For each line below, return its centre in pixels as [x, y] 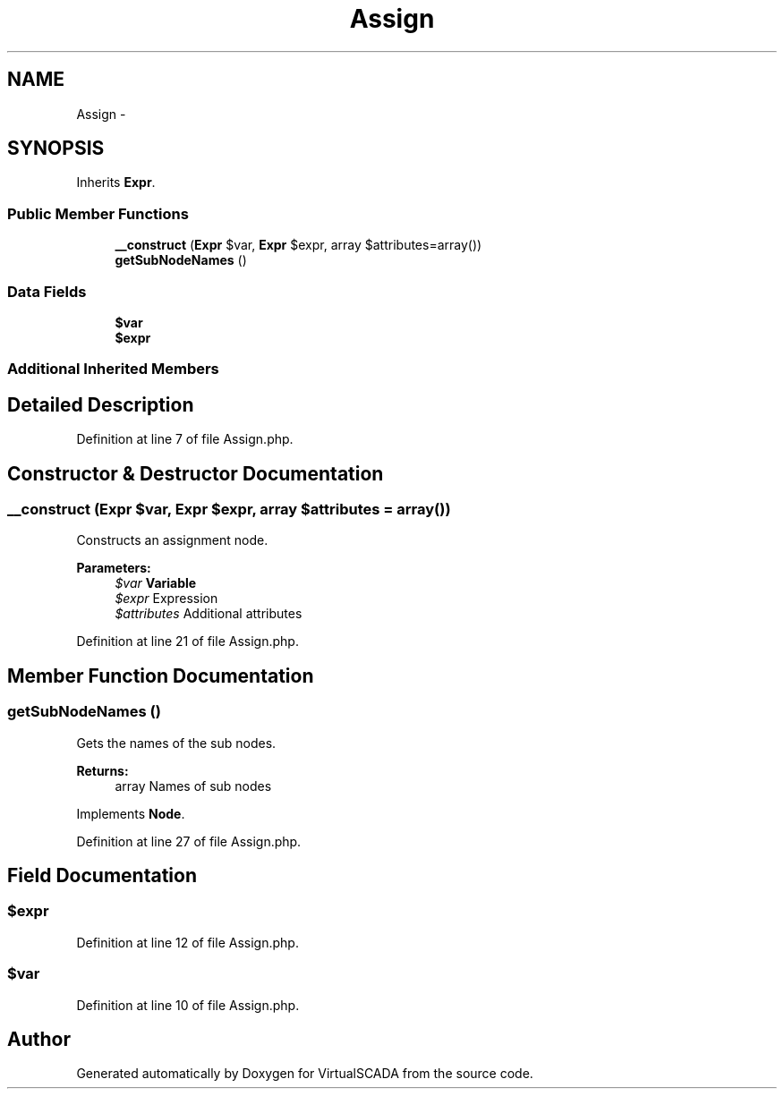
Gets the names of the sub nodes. [176, 743]
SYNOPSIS [56, 149]
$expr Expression [166, 599]
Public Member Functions [98, 213]
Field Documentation [102, 876]
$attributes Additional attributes [209, 614]
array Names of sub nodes [193, 786]
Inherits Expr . [116, 183]
